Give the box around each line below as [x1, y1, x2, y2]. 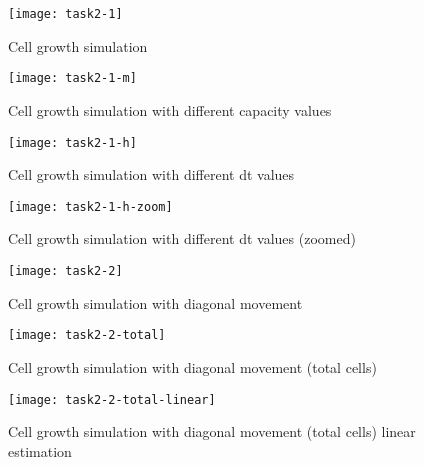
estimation [8, 440, 72, 461]
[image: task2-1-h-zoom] [8, 199, 173, 214]
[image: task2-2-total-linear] [8, 392, 216, 407]
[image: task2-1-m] [8, 71, 137, 86]
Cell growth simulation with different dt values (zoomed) [8, 228, 356, 249]
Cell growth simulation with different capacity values [8, 99, 332, 120]
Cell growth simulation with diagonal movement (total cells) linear [8, 421, 416, 442]
